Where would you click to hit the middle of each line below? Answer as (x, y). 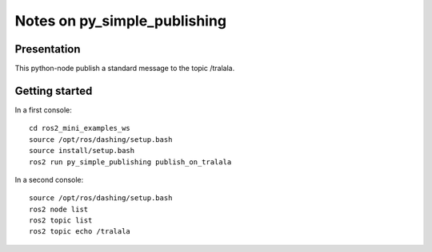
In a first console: (43, 110)
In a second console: (49, 179)
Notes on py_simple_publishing (121, 21)
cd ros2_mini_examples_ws (80, 128)
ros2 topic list (61, 220)
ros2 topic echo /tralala (80, 232)
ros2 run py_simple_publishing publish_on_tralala (130, 162)
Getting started (54, 91)
